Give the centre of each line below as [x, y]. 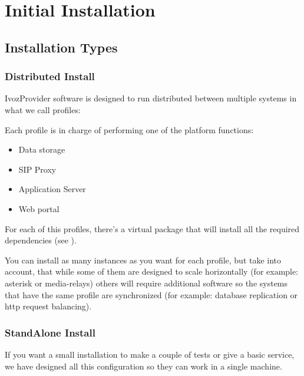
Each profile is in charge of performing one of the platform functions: [129, 129]
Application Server [52, 189]
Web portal [39, 208]
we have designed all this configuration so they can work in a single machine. [143, 366]
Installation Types [61, 47]
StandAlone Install [50, 332]
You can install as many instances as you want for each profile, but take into [143, 260]
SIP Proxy [37, 169]
